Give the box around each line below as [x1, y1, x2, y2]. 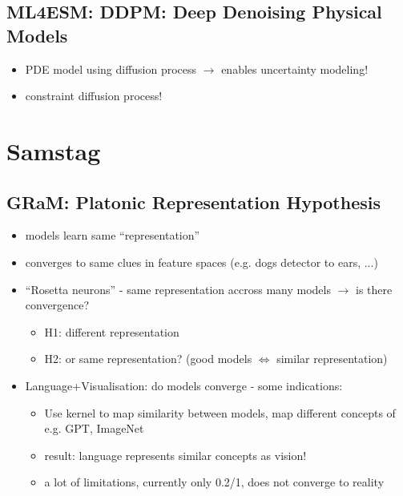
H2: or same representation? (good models [44, 350, 252, 367]
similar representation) [276, 350, 388, 367]
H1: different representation [44, 323, 179, 340]
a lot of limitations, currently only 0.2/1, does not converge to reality [44, 474, 385, 490]
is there [356, 280, 393, 297]
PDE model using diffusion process [25, 60, 197, 77]
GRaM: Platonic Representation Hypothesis [6, 189, 381, 214]
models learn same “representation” [25, 227, 200, 244]
